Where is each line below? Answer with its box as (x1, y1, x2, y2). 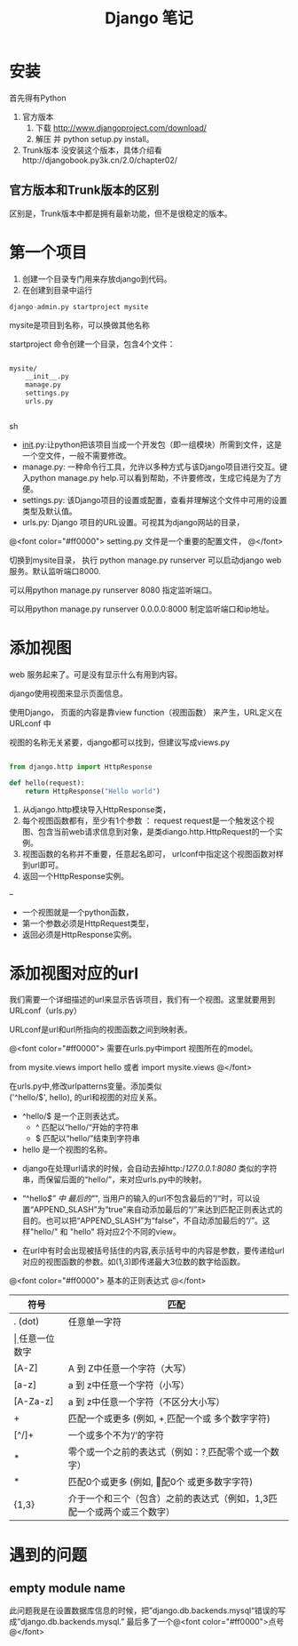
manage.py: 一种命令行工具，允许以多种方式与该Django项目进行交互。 (21, 461, 280, 472)
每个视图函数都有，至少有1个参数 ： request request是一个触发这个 (21, 815, 267, 826)
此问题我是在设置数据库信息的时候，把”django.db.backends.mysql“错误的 (9, 1605, 278, 1616)
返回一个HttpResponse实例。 (21, 870, 129, 881)
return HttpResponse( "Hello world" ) (25, 787, 161, 795)
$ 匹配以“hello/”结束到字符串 (35, 1133, 140, 1144)
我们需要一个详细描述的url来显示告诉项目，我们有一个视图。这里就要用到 (9, 995, 276, 1005)
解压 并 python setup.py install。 (35, 133, 154, 144)
